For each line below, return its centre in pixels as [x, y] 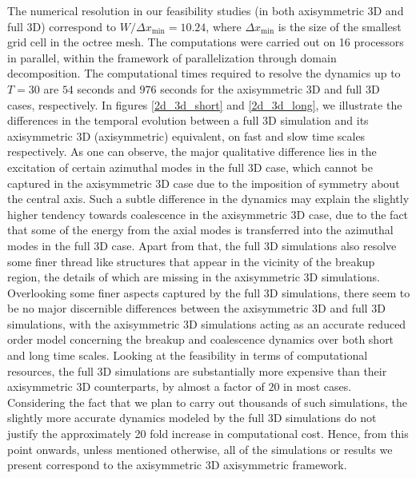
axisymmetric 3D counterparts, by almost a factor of [136, 386]
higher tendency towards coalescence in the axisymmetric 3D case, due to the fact [208, 214]
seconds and [106, 88]
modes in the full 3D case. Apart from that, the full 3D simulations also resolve [202, 245]
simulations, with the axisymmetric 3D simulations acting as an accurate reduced [207, 323]
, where [224, 26]
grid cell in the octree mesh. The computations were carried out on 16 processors [206, 42]
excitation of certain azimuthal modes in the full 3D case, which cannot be [190, 167]
